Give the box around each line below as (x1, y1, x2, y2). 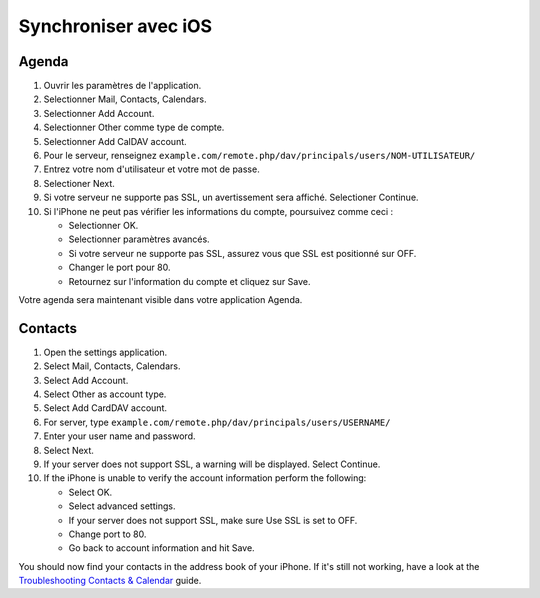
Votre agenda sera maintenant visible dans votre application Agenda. (18, 293, 303, 305)
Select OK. (68, 486, 113, 498)
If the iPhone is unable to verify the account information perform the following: (43, 472, 367, 484)
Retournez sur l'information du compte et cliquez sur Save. (68, 275, 311, 287)
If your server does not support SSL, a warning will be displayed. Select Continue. (43, 458, 381, 470)
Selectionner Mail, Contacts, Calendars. (43, 93, 207, 105)
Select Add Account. (43, 374, 129, 386)
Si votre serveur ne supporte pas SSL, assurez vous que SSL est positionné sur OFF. (68, 247, 417, 259)
